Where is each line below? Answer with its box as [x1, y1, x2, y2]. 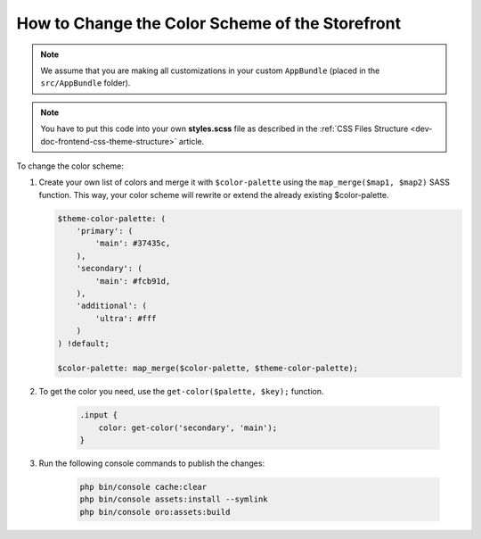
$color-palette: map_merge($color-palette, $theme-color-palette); [57, 363, 359, 374]
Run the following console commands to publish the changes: [38, 458, 265, 469]
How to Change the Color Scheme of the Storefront [16, 13, 401, 33]
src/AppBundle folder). [40, 78, 131, 88]
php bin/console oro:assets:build [79, 507, 231, 517]
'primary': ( [76, 226, 134, 236]
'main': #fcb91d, [94, 276, 171, 286]
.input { [79, 410, 118, 420]
